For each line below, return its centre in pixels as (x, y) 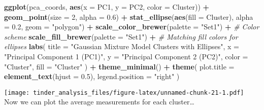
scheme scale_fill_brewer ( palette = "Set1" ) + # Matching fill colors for (121, 36)
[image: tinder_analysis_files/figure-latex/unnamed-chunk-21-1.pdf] (124, 93)
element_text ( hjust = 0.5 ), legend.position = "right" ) (92, 76)
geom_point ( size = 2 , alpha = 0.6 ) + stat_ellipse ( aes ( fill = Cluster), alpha (129, 16)
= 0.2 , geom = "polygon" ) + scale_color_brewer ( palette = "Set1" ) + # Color (132, 27)
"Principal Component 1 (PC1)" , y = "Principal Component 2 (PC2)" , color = (126, 56)
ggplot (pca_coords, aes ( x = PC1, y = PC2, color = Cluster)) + (107, 7)
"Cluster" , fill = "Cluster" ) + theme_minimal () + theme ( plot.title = (119, 66)
